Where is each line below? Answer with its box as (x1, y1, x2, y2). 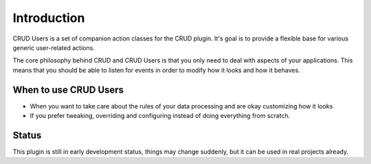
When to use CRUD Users (12, 84, 124, 95)
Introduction (12, 10, 85, 25)
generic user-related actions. (12, 43, 95, 51)
